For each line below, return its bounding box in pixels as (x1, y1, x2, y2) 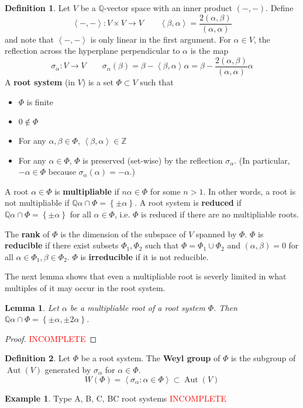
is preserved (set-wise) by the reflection (82, 154, 223, 166)
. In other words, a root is (203, 185, 296, 197)
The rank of (5, 227, 50, 240)
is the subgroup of (230, 352, 296, 364)
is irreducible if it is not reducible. (80, 250, 209, 262)
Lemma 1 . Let (5, 301, 59, 313)
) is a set (82, 75, 113, 88)
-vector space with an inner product (104, 2, 232, 13)
